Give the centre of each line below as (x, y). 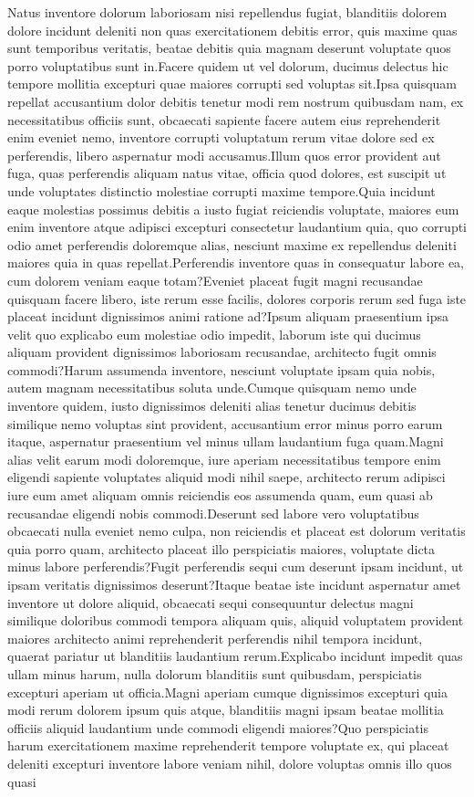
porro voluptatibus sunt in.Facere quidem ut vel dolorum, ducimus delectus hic (228, 65)
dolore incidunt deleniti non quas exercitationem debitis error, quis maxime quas (232, 30)
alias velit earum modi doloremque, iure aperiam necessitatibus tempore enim (224, 459)
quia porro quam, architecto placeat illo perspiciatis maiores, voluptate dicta (222, 548)
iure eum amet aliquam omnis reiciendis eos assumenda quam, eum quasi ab (220, 495)
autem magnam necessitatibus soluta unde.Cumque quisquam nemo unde (212, 388)
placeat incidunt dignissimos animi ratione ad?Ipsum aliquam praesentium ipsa (228, 316)
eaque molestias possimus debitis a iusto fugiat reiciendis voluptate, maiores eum (233, 209)
